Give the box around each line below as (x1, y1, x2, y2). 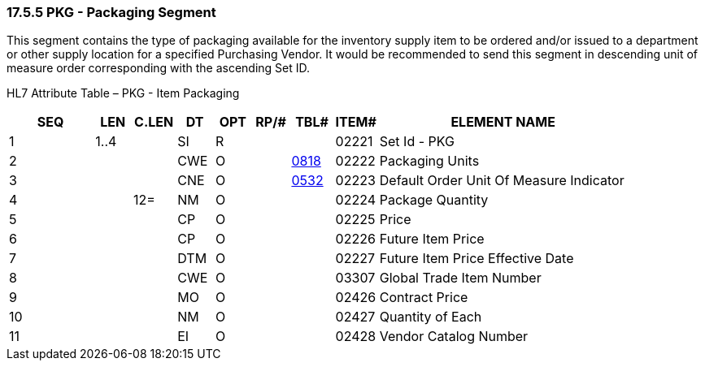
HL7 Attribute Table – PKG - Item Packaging (7, 86, 240, 101)
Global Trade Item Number (379, 270, 542, 287)
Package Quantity (379, 192, 489, 209)
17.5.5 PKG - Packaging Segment (7, 4, 216, 20)
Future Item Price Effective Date (379, 250, 574, 267)
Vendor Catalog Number (379, 328, 529, 345)
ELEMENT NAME (450, 114, 555, 131)
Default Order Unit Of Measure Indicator (379, 172, 624, 189)
